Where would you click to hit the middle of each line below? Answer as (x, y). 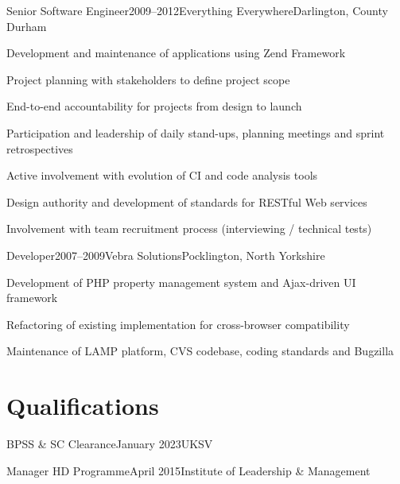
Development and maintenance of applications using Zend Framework (176, 53)
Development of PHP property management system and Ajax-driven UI (181, 282)
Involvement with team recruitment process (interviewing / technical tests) (189, 228)
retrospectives (40, 148)
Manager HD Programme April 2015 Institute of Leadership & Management (188, 470)
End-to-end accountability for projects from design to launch (154, 106)
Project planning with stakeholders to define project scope (148, 79)
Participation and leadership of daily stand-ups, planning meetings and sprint (196, 132)
